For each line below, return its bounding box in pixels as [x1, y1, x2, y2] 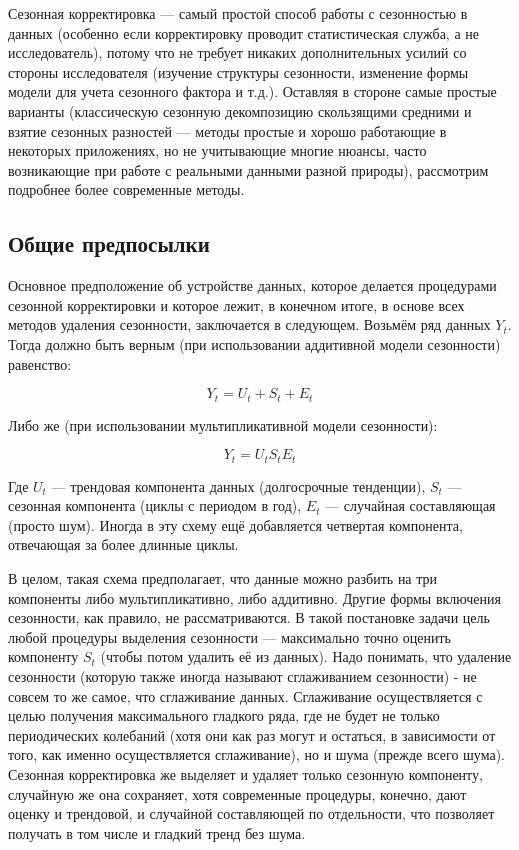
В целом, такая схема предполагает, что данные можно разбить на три [8, 567, 438, 588]
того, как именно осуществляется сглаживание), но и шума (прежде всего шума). [8, 744, 505, 765]
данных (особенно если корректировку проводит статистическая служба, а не [8, 22, 480, 43]
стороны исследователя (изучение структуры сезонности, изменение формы [8, 61, 469, 82]
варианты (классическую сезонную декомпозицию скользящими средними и [8, 100, 472, 121]
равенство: [8, 353, 72, 374]
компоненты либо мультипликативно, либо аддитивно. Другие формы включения [8, 587, 501, 608]
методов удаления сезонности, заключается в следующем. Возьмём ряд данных [8, 314, 491, 335]
